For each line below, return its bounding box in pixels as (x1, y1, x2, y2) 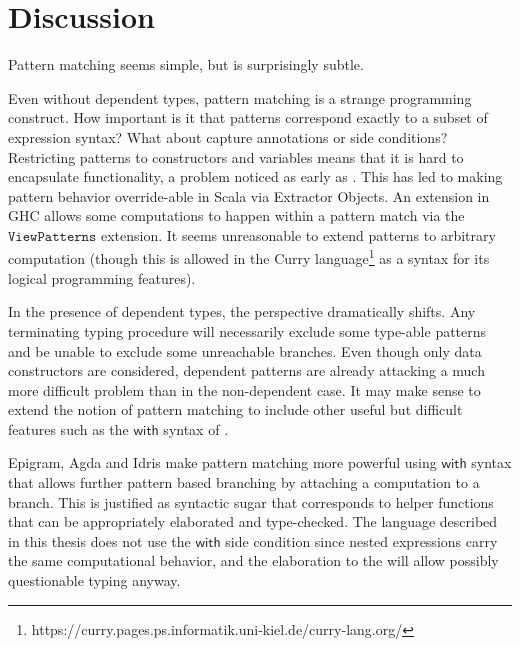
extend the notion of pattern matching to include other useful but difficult (8, 399, 463, 420)
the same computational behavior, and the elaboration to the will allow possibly (8, 550, 499, 571)
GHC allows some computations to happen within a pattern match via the (8, 205, 465, 226)
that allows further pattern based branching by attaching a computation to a (8, 472, 480, 493)
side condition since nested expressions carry (225, 530, 498, 551)
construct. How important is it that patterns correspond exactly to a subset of (8, 107, 488, 128)
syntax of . (163, 418, 229, 439)
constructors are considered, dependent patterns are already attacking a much (8, 360, 485, 381)
